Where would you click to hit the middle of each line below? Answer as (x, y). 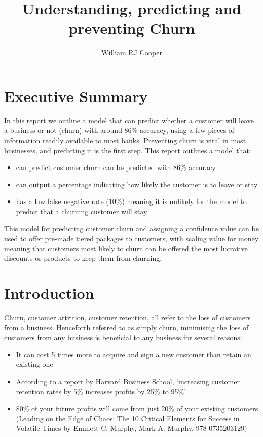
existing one (34, 364)
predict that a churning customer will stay (82, 211)
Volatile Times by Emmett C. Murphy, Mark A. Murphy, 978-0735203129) (131, 428)
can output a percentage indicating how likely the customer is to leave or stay (137, 184)
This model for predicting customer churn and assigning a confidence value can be (131, 228)
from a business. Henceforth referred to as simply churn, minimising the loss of (126, 327)
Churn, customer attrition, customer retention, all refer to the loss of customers (127, 317)
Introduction (49, 293)
